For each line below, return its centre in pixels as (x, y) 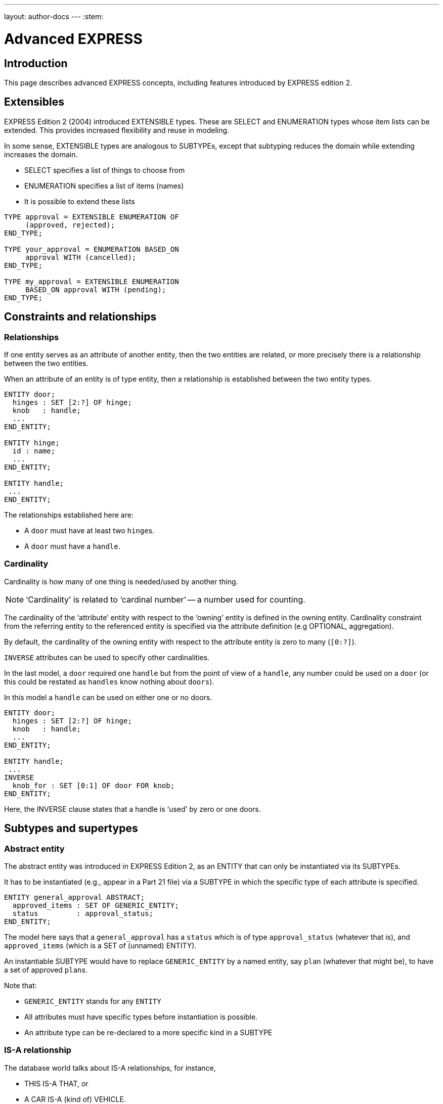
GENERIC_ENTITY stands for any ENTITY (93, 1001)
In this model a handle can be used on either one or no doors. (108, 697)
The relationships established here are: (69, 515)
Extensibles (34, 102)
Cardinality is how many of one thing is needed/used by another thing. (121, 581)
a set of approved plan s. (46, 970)
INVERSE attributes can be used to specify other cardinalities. (107, 657)
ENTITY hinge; (32, 443)
